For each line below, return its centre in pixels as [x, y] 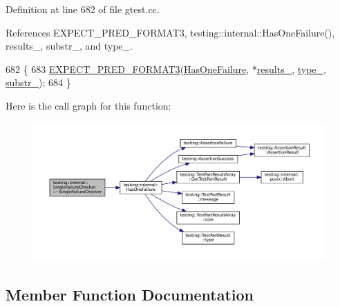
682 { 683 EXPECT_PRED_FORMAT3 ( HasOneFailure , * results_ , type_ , [166, 69]
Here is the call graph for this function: [88, 105]
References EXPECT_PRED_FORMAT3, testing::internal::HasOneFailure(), [170, 32]
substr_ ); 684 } [38, 82]
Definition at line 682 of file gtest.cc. [83, 9]
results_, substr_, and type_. [69, 46]
